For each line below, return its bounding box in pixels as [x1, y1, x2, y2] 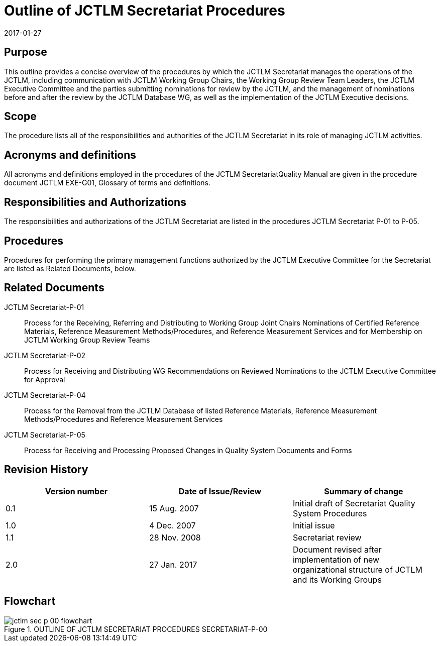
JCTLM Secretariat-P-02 [4, 351, 86, 360]
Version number [45, 486, 108, 496]
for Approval [24, 375, 65, 384]
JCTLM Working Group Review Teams [24, 335, 150, 344]
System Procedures [292, 508, 367, 518]
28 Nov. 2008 [149, 532, 201, 543]
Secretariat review [292, 532, 362, 543]
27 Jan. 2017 [149, 559, 197, 570]
